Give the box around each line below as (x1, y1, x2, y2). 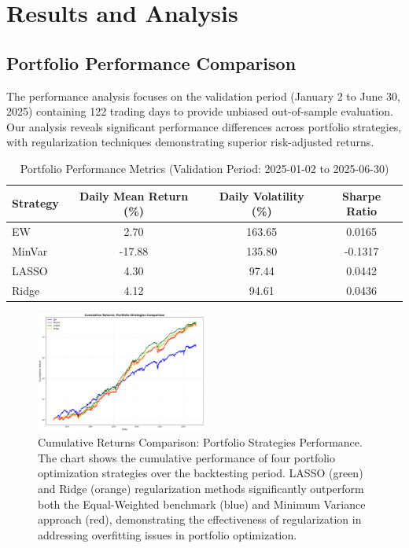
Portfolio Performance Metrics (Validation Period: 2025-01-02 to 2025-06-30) (20, 160, 389, 176)
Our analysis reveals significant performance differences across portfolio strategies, (6, 118, 402, 134)
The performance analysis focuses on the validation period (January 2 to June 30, (6, 87, 400, 104)
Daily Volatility (219, 187, 304, 204)
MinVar (12, 242, 48, 259)
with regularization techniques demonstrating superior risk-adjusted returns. (6, 134, 374, 150)
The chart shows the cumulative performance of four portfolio (38, 449, 335, 465)
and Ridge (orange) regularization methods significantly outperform (38, 480, 364, 496)
